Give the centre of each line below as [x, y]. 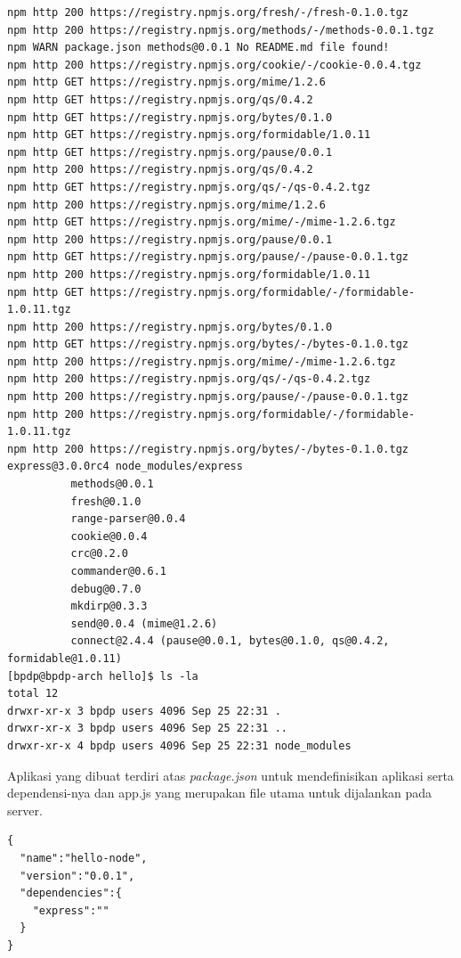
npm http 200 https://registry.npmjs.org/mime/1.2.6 [166, 205]
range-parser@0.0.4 [128, 519]
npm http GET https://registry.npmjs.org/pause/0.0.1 [170, 152]
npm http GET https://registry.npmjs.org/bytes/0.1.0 [170, 117]
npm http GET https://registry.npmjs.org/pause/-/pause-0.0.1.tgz [208, 257]
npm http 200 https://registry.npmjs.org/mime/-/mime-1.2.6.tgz [202, 361]
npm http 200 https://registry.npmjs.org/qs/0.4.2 [160, 170]
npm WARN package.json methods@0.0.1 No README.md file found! [198, 48]
